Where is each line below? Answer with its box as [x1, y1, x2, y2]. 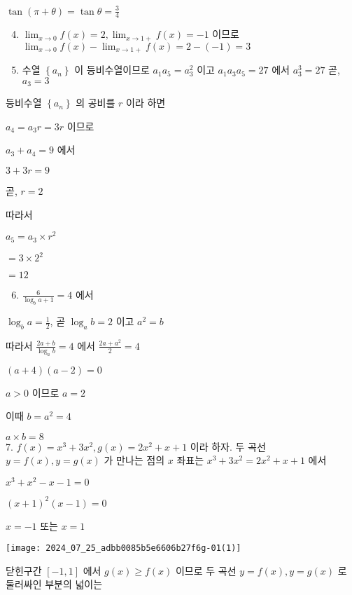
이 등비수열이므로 [74, 62, 150, 77]
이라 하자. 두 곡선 [190, 439, 266, 453]
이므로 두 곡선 [175, 563, 237, 577]
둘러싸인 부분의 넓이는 [6, 577, 103, 591]
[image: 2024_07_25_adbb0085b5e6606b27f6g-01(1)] [6, 543, 241, 554]
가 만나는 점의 [104, 453, 165, 467]
